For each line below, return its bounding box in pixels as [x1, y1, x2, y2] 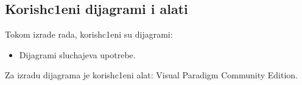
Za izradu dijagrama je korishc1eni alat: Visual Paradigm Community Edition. [5, 69, 298, 81]
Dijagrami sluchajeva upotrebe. [19, 48, 136, 61]
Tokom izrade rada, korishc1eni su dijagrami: [5, 28, 173, 41]
